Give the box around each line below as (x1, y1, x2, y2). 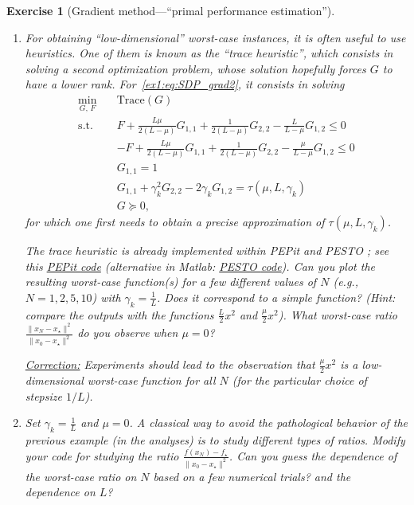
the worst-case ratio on (25, 468, 137, 484)
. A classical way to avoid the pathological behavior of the (129, 414, 408, 431)
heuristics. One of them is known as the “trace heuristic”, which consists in (25, 45, 393, 61)
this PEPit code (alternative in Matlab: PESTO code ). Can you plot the (25, 257, 375, 274)
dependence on (25, 483, 96, 500)
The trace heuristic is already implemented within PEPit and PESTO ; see (25, 242, 389, 259)
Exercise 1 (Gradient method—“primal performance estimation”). (6, 2, 335, 18)
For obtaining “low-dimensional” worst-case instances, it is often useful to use (25, 29, 406, 45)
